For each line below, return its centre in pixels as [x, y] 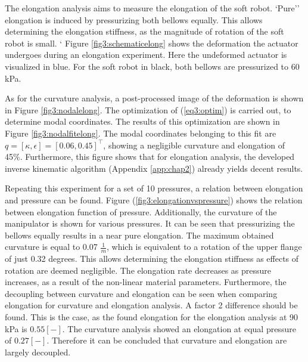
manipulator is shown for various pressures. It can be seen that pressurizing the [150, 223]
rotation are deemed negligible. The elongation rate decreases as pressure [138, 270]
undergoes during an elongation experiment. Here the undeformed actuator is [146, 55]
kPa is [16, 328]
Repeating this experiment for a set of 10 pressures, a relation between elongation [154, 188]
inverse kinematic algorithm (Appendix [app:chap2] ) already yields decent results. [154, 168]
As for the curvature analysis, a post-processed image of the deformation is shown [154, 98]
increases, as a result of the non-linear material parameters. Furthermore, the [146, 282]
